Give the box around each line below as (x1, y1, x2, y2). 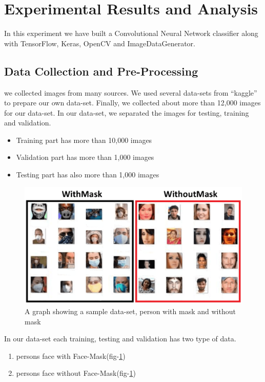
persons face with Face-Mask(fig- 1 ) (16, 350, 126, 361)
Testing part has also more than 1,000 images (16, 169, 159, 180)
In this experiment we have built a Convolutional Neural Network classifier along (4, 28, 258, 39)
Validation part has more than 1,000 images (16, 152, 154, 162)
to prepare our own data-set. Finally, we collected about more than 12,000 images (4, 97, 261, 108)
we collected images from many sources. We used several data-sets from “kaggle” (4, 87, 257, 98)
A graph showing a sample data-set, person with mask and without (25, 306, 236, 316)
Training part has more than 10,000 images (16, 134, 152, 145)
